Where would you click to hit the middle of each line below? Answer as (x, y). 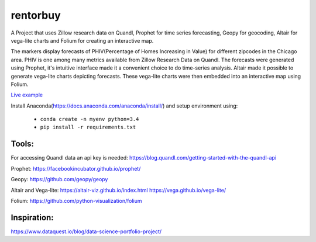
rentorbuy (36, 15)
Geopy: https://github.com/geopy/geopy (59, 179)
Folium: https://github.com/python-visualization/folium (77, 200)
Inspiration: (32, 217)
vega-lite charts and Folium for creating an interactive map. (82, 40)
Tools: (23, 144)
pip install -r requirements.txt (88, 127)
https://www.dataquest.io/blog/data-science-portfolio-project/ (86, 231)
